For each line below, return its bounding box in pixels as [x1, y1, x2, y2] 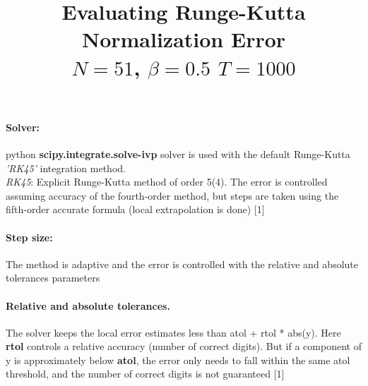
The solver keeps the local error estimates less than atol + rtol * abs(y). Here [6, 325, 341, 339]
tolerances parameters [6, 270, 100, 285]
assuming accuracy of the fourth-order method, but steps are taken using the [6, 188, 339, 203]
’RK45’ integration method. [6, 160, 126, 175]
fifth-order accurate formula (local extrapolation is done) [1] [6, 202, 265, 217]
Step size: [6, 229, 53, 244]
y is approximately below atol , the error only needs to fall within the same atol [6, 352, 350, 367]
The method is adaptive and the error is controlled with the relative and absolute [6, 256, 358, 271]
